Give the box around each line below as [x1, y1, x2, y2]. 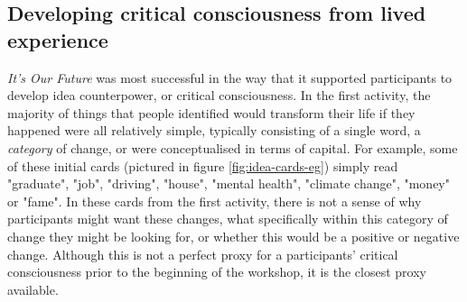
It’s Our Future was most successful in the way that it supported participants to [7, 68, 453, 87]
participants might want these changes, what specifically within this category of [7, 209, 448, 228]
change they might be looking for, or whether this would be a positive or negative [7, 226, 460, 245]
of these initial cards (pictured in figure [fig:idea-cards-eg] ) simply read [7, 156, 398, 175]
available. [7, 279, 59, 298]
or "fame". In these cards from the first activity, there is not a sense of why [7, 191, 422, 210]
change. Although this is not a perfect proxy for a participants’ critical [7, 244, 398, 263]
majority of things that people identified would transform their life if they [7, 103, 416, 122]
